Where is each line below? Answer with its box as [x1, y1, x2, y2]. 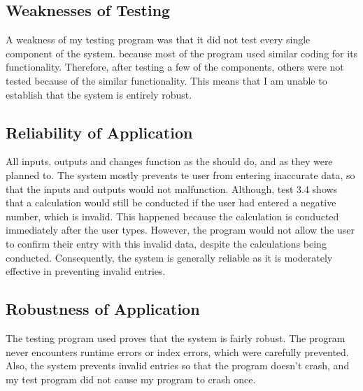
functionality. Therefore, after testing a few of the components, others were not [6, 59, 344, 74]
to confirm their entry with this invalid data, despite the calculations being [6, 236, 327, 250]
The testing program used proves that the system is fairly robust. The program [6, 330, 346, 345]
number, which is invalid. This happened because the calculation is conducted [6, 208, 339, 223]
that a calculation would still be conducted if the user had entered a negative [6, 195, 336, 210]
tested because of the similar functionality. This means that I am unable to [6, 73, 327, 87]
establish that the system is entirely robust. [6, 87, 192, 101]
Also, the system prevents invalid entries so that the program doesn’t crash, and [6, 358, 350, 373]
